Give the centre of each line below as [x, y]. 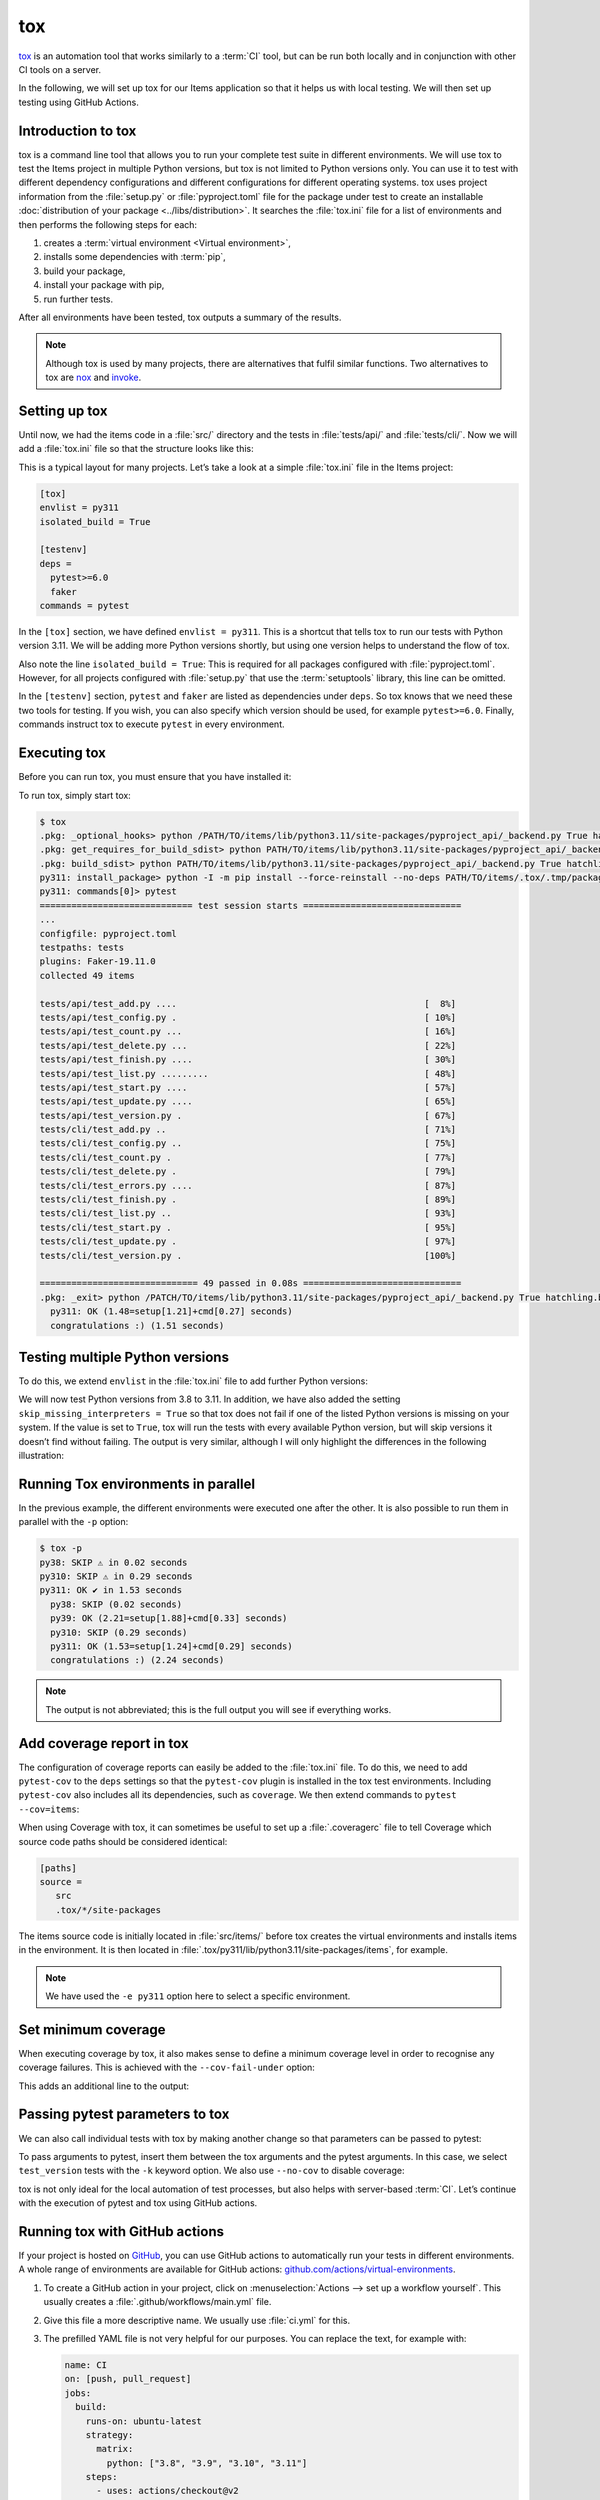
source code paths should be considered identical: [123, 1841]
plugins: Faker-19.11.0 [98, 961]
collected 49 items [87, 975]
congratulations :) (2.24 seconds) [137, 1660]
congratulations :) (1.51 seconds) [137, 1325]
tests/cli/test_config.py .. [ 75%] [248, 1143]
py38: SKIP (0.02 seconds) [116, 1604]
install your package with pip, [104, 285]
